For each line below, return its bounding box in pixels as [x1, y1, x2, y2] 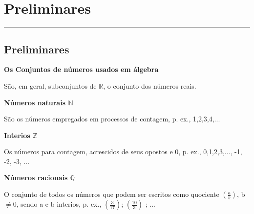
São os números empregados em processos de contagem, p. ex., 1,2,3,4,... [4, 114, 220, 124]
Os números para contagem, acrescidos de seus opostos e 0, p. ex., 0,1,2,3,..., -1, [4, 146, 242, 157]
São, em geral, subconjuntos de [4, 80, 97, 91]
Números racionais [4, 172, 68, 183]
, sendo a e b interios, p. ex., [16, 199, 102, 209]
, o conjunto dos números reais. [103, 80, 196, 91]
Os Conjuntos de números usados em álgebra [4, 64, 159, 74]
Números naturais [4, 97, 65, 107]
